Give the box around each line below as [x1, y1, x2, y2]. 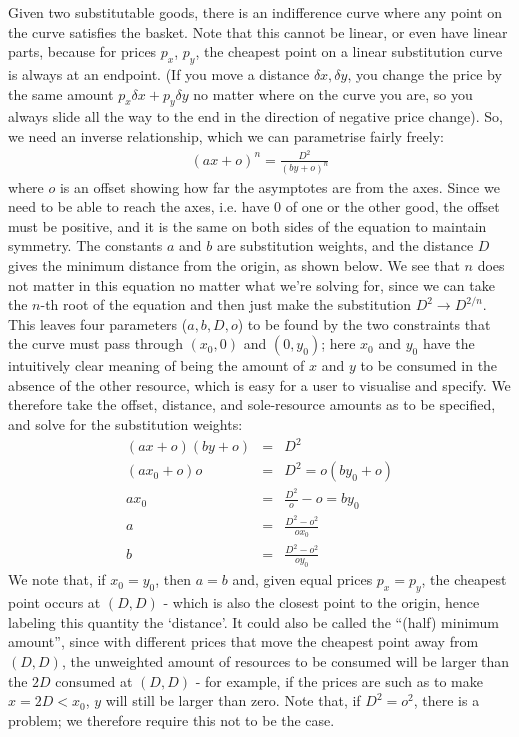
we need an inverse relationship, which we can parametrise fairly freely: [8, 125, 445, 146]
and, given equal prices [232, 569, 373, 590]
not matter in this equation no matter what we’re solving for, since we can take [8, 274, 495, 295]
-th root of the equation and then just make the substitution [40, 294, 412, 315]
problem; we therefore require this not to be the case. [8, 709, 335, 730]
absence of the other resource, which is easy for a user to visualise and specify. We [8, 374, 511, 395]
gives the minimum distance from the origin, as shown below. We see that [8, 254, 460, 275]
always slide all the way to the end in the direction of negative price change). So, [8, 106, 503, 127]
